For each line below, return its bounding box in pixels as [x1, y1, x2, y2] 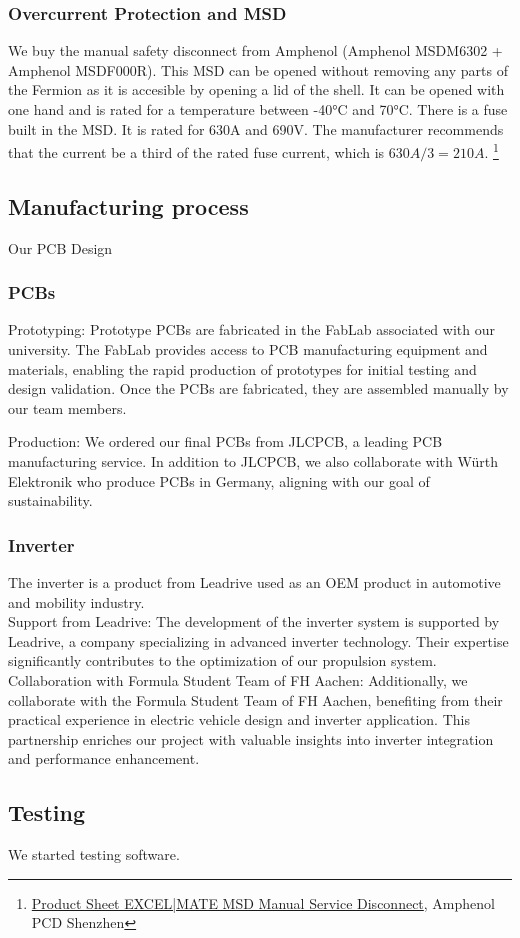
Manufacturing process [8, 190, 249, 221]
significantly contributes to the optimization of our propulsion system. [8, 650, 437, 671]
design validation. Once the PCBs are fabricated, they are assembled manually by [8, 378, 509, 399]
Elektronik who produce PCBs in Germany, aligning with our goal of [8, 470, 430, 491]
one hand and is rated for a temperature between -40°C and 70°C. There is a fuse [8, 99, 508, 119]
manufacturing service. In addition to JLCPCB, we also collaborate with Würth [8, 451, 498, 472]
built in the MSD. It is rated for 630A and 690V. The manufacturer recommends [8, 118, 504, 139]
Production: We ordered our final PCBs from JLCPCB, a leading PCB [8, 431, 443, 452]
